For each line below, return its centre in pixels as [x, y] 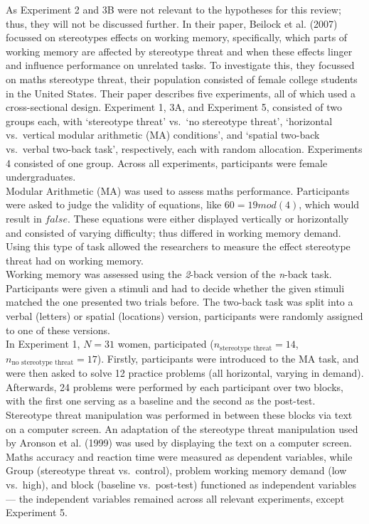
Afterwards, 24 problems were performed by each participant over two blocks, [175, 386]
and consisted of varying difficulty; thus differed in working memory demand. [173, 232]
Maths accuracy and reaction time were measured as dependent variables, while [179, 456]
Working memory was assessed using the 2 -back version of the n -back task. [169, 274]
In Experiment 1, [43, 344]
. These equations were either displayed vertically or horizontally [208, 218]
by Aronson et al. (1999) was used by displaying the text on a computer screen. [179, 443]
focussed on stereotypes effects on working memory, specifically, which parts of [177, 37]
